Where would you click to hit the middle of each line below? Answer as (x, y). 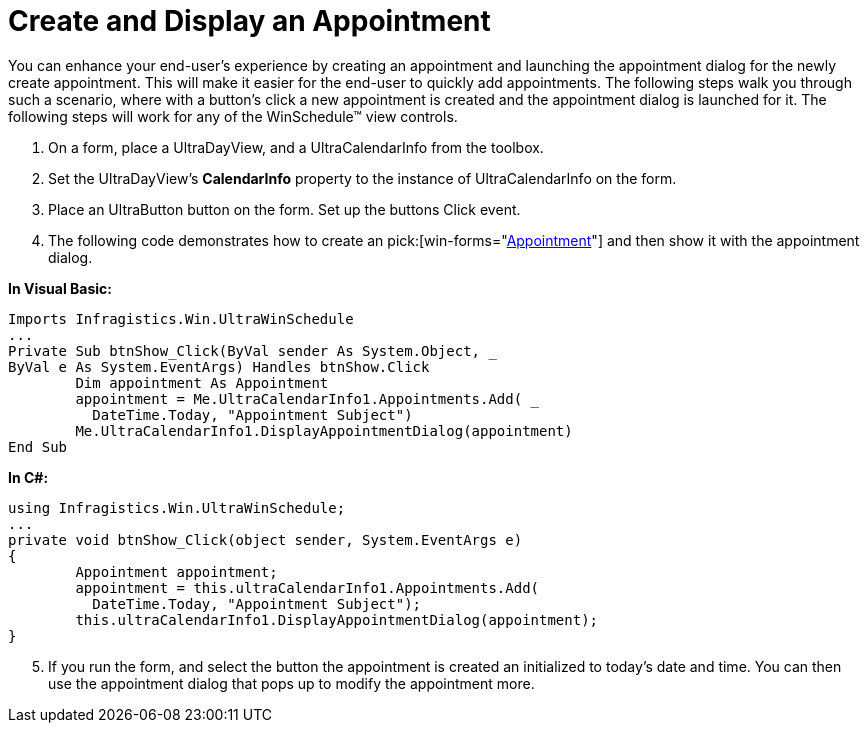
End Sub (38, 446)
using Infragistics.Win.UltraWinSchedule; (177, 507)
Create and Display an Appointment (249, 21)
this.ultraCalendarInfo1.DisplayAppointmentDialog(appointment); (337, 619)
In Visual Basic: (60, 288)
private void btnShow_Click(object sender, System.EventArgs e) (265, 539)
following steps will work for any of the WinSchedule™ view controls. (233, 116)
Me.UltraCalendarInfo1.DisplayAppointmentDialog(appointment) (324, 430)
